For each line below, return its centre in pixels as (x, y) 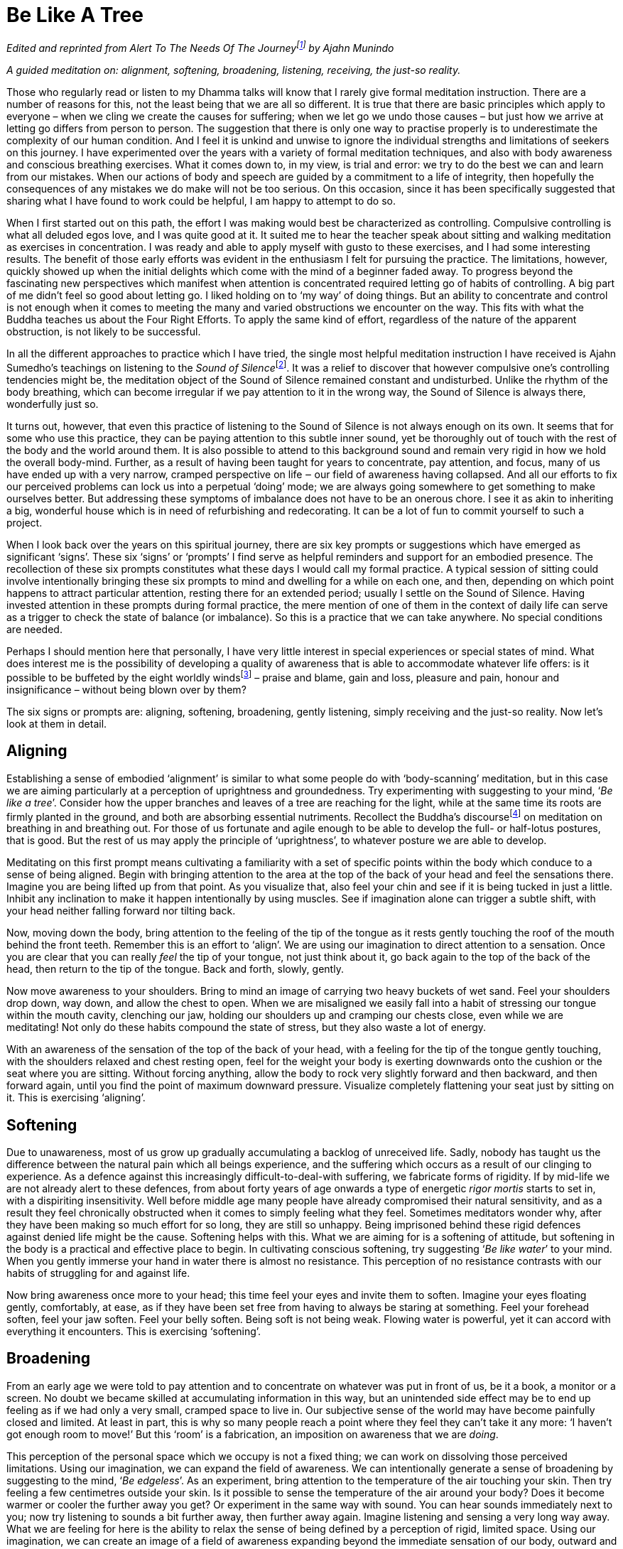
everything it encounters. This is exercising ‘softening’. (134, 1332)
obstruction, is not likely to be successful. (104, 332)
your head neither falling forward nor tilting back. (121, 911)
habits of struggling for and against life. (98, 1273)
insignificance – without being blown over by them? (126, 689)
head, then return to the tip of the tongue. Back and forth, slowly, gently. (175, 969)
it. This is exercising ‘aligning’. (76, 1098)
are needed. (34, 630)
